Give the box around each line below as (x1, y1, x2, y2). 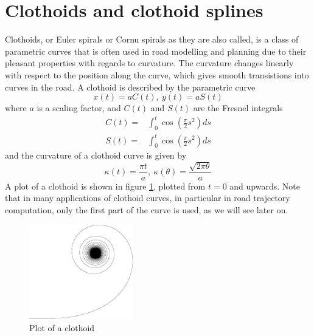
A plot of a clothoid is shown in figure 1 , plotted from (5, 179, 206, 192)
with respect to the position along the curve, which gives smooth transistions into (5, 68, 309, 81)
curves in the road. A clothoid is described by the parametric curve (5, 80, 256, 93)
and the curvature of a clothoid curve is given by (5, 149, 187, 162)
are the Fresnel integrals (193, 101, 283, 114)
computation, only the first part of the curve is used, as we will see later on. (5, 203, 288, 216)
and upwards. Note (229, 179, 300, 192)
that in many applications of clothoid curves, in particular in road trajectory (5, 191, 290, 204)
